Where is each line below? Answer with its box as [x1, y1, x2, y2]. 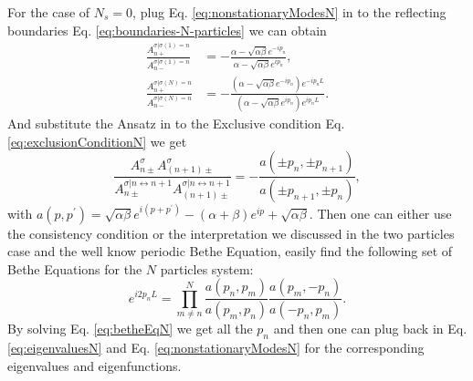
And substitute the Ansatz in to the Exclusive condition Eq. [7, 114, 345, 133]
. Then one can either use [309, 203, 452, 222]
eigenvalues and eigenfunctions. [7, 355, 182, 375]
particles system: [160, 259, 254, 278]
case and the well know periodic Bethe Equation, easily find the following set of [7, 242, 453, 261]
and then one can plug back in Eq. [273, 319, 468, 338]
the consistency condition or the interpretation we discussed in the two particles [7, 223, 455, 242]
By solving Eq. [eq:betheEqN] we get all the [7, 319, 253, 338]
